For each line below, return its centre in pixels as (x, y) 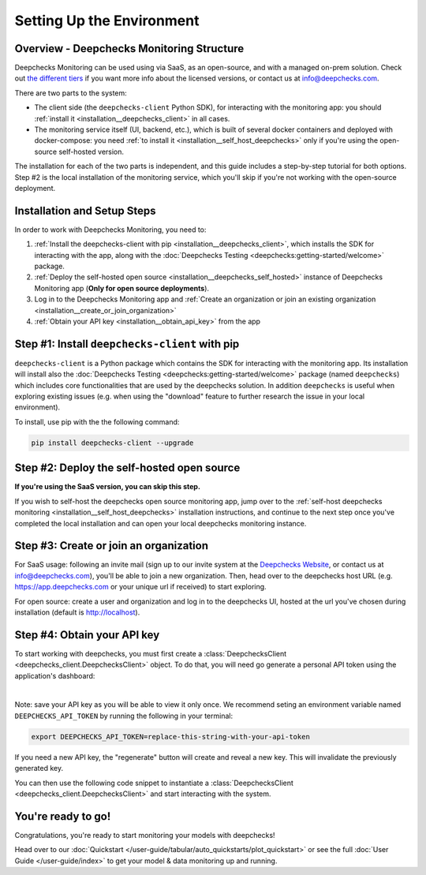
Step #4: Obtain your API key (87, 635)
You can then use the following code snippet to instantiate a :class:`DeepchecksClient (154, 783)
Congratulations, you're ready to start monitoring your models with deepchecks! (145, 835)
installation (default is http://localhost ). (77, 612)
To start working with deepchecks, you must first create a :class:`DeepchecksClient (151, 653)
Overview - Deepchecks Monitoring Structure (129, 49)
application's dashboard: (55, 675)
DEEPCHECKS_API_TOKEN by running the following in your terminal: (123, 716)
